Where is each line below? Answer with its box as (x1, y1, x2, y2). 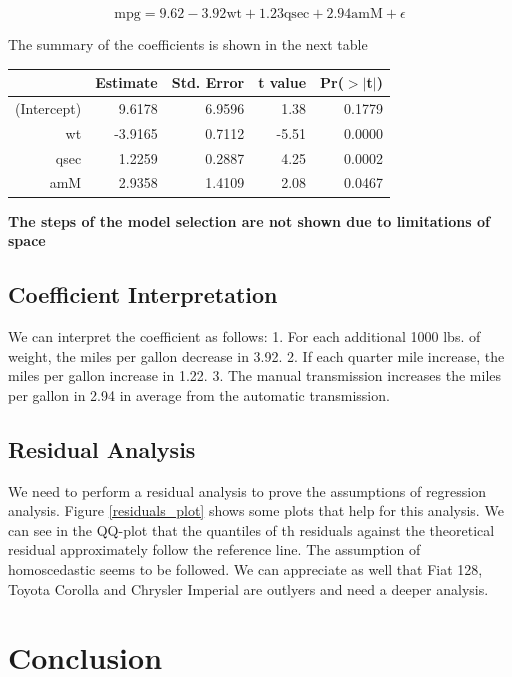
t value (258, 72, 307, 93)
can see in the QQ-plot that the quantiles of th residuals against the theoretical (8, 519, 495, 540)
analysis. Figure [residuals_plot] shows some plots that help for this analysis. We (8, 500, 504, 521)
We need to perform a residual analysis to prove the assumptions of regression (8, 480, 487, 501)
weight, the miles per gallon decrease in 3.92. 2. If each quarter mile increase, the (8, 345, 505, 366)
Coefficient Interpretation (8, 279, 278, 310)
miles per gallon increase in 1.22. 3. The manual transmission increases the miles (8, 365, 502, 386)
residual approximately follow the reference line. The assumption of (8, 539, 421, 560)
